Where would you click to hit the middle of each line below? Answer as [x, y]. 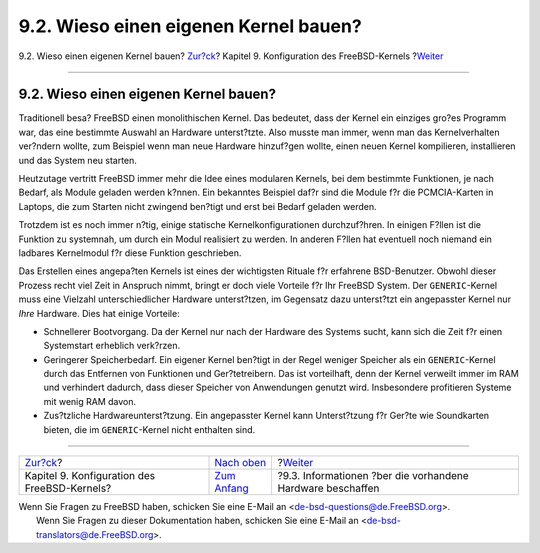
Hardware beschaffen [328, 488]
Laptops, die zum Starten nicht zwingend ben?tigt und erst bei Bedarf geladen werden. [197, 206]
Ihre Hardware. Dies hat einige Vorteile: [99, 313]
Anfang [231, 488]
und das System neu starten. [77, 160]
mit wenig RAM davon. [90, 401]
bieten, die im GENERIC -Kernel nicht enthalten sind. [149, 429]
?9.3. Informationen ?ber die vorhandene [373, 476]
